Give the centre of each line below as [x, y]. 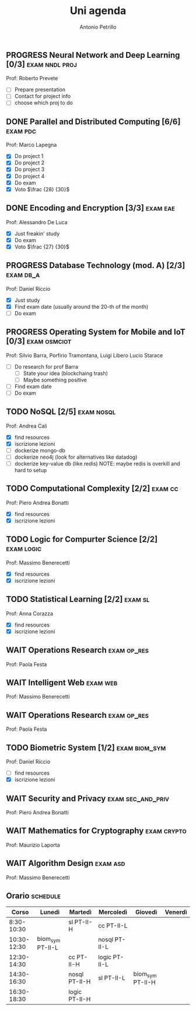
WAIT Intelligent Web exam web [62, 682]
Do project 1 [29, 156]
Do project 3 [29, 169]
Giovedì [146, 912]
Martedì [80, 912]
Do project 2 [29, 163]
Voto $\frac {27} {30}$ [42, 246]
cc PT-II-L [113, 926]
